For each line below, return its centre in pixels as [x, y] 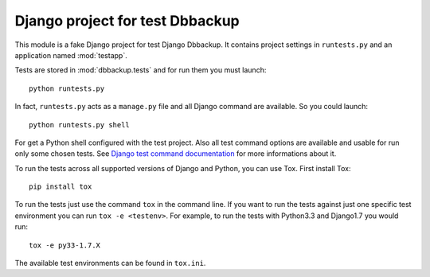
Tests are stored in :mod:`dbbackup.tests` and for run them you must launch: [141, 70]
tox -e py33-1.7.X [65, 245]
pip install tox [61, 187]
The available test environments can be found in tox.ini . [110, 263]
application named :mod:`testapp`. [71, 55]
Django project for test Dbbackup [127, 21]
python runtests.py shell [80, 125]
